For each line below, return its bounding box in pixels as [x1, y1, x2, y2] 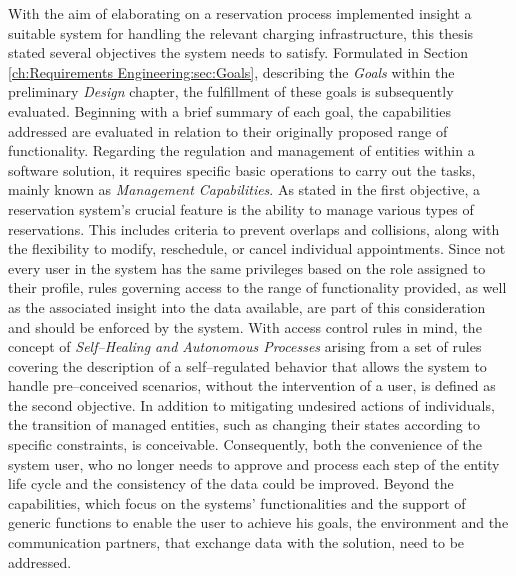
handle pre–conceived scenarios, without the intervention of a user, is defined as [8, 375, 496, 396]
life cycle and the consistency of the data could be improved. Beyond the [8, 473, 454, 494]
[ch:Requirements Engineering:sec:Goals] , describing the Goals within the [8, 61, 455, 82]
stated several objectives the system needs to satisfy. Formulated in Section [8, 42, 469, 63]
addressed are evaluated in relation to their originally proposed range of [8, 120, 448, 141]
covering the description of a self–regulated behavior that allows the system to [8, 355, 487, 376]
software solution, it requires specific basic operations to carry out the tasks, [8, 159, 476, 180]
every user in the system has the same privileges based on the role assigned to [8, 257, 486, 278]
